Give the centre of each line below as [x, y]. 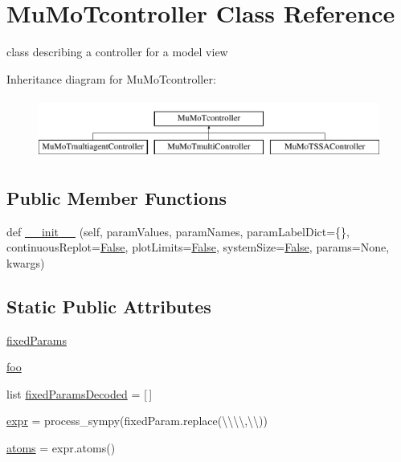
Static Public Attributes [109, 306]
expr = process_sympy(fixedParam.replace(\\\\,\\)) [137, 421]
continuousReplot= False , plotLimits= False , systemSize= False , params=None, [198, 247]
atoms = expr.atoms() [61, 448]
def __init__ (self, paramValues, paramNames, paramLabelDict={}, [178, 231]
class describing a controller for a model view [117, 52]
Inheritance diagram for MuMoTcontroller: [111, 78]
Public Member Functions [117, 197]
